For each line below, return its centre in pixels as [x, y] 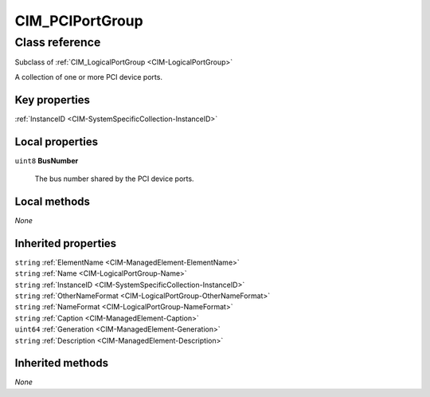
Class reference [58, 42]
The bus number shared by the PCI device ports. [114, 179]
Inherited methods [62, 363]
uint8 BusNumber [47, 160]
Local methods [53, 201]
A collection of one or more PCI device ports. [89, 77]
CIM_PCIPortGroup [79, 21]
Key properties [53, 100]
